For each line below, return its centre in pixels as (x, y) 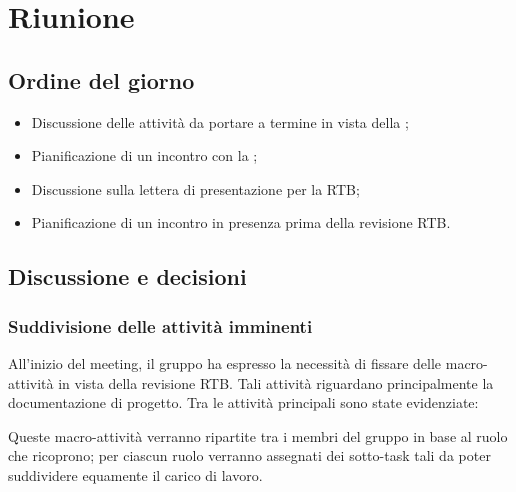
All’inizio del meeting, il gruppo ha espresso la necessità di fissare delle (225, 362)
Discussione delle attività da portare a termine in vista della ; (220, 121)
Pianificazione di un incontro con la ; (144, 155)
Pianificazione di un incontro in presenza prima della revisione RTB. (241, 222)
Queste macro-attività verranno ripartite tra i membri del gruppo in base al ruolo (258, 435)
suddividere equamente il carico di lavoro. (135, 474)
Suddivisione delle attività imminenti (160, 325)
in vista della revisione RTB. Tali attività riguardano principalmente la (276, 382)
